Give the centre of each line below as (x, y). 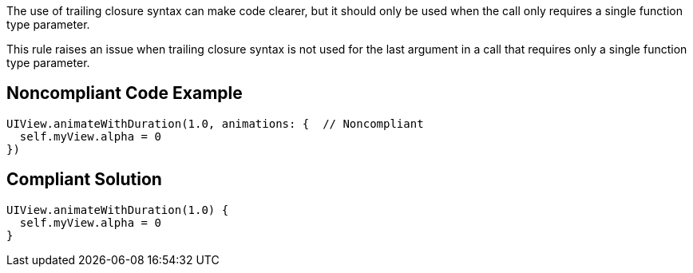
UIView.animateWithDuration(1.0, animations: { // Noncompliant (215, 123)
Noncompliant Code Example (125, 93)
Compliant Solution (84, 180)
